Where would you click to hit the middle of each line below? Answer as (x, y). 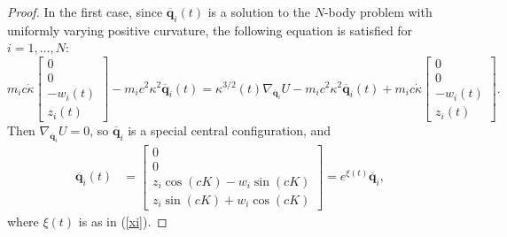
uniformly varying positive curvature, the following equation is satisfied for (210, 30)
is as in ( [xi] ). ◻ (123, 222)
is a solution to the (259, 11)
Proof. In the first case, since (85, 11)
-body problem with (378, 11)
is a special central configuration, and (230, 130)
